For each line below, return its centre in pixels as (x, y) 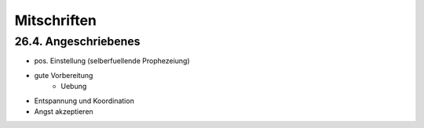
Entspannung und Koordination (84, 101)
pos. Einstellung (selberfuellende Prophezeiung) (112, 61)
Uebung (74, 87)
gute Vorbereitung (64, 75)
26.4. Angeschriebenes (77, 41)
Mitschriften (56, 20)
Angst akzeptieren (64, 111)
